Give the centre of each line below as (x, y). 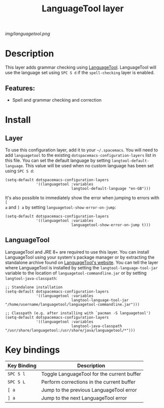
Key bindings (33, 350)
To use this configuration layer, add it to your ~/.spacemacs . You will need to (82, 150)
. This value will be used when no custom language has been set (88, 165)
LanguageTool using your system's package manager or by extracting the (80, 257)
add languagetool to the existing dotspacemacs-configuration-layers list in (81, 155)
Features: (20, 88)
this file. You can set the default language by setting (58, 160)
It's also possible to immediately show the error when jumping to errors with (82, 197)
